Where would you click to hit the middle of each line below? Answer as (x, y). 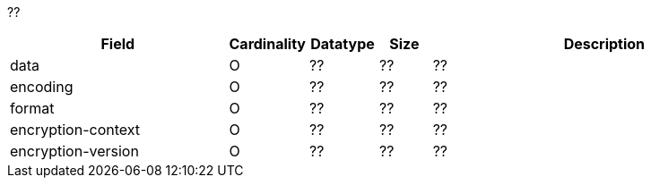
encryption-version (74, 151)
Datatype (343, 44)
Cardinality (267, 44)
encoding (42, 87)
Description (604, 44)
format (32, 108)
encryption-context (75, 130)
